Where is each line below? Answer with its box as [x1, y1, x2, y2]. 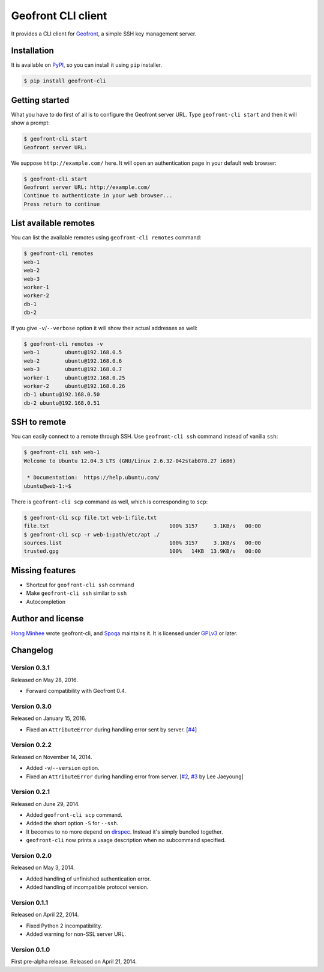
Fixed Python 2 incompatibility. [26, 922, 103, 929]
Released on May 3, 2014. [11, 864, 75, 872]
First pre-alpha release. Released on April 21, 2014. [11, 958, 137, 965]
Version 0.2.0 [11, 852, 52, 860]
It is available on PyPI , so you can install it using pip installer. [11, 61, 162, 69]
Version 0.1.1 [11, 898, 48, 906]
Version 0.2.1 [11, 788, 50, 796]
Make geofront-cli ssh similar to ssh [26, 589, 127, 597]
